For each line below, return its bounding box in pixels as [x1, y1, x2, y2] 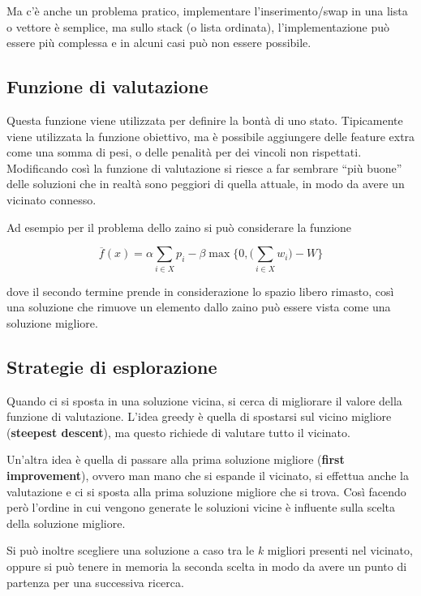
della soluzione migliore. [6, 514, 126, 531]
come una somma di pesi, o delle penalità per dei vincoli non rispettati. [6, 144, 362, 161]
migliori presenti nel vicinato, [267, 542, 413, 559]
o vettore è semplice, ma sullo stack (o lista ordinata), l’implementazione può [6, 18, 390, 35]
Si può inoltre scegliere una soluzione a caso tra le [6, 542, 255, 559]
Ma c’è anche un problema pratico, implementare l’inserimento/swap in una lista [6, 2, 408, 19]
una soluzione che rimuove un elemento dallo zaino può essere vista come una [6, 298, 391, 315]
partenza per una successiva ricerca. [6, 573, 184, 590]
